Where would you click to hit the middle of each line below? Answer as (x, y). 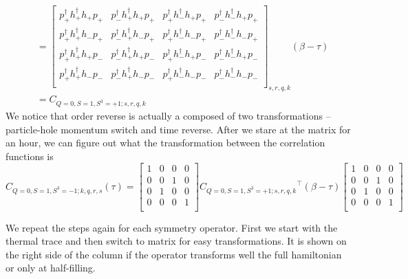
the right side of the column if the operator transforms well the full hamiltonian (174, 254)
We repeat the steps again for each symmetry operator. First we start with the (172, 227)
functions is (30, 156)
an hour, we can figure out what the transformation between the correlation (165, 143)
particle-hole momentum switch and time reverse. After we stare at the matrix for (178, 129)
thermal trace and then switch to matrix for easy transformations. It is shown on (176, 241)
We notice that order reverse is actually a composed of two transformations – (168, 116)
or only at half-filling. (51, 268)
